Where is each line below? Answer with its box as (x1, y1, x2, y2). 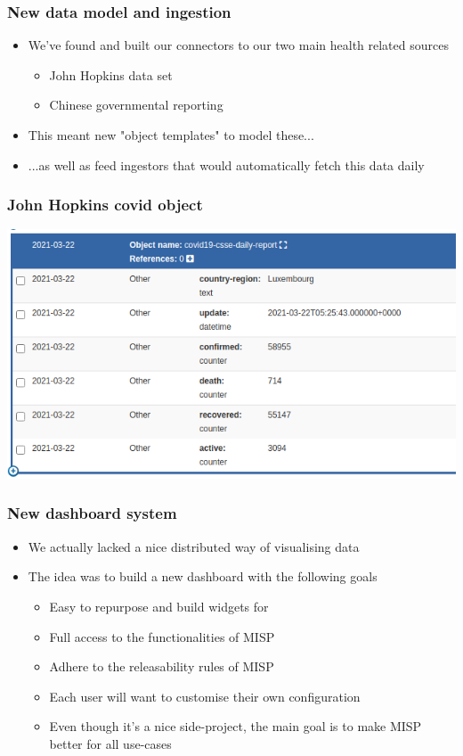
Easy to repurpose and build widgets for (49, 596, 269, 615)
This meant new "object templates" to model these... (28, 126, 314, 144)
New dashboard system (7, 502, 177, 524)
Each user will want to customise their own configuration (49, 686, 361, 705)
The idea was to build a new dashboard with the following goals (28, 567, 378, 586)
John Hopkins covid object (7, 193, 203, 216)
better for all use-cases (49, 734, 172, 752)
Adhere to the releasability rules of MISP (49, 657, 274, 676)
